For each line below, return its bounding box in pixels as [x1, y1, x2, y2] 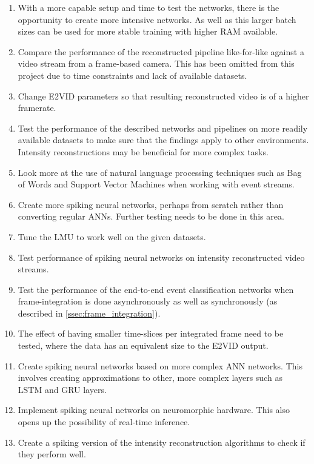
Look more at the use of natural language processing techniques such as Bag [18, 166, 302, 178]
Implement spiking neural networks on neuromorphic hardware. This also [18, 403, 290, 416]
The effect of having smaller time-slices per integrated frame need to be [18, 327, 284, 340]
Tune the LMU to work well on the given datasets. [18, 230, 206, 243]
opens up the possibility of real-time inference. [18, 415, 190, 428]
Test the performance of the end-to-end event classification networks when [18, 283, 294, 295]
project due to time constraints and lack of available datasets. [18, 69, 247, 81]
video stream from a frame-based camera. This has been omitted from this [18, 57, 295, 70]
